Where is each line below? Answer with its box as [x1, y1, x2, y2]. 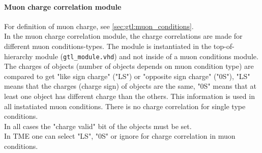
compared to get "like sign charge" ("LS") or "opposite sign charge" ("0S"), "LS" [4, 70, 250, 81]
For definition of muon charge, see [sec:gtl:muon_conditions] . [4, 20, 194, 31]
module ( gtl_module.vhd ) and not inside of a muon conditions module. [35, 50, 258, 61]
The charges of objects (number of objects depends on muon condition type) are [4, 61, 254, 71]
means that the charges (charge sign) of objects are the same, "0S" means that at [4, 81, 256, 91]
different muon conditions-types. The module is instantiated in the [4, 40, 212, 51]
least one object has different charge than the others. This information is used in [4, 91, 255, 101]
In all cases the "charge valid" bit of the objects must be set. [4, 120, 192, 131]
